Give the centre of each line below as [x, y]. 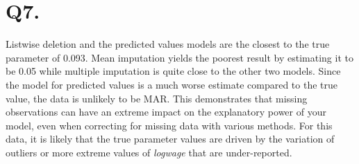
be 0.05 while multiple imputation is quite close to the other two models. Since [173, 71]
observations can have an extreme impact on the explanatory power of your [166, 112]
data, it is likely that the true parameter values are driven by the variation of [170, 139]
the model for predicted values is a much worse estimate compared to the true [172, 84]
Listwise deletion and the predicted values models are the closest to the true [168, 44]
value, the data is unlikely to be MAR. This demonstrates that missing [157, 98]
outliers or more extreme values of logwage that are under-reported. [149, 152]
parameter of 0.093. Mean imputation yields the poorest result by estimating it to [179, 57]
